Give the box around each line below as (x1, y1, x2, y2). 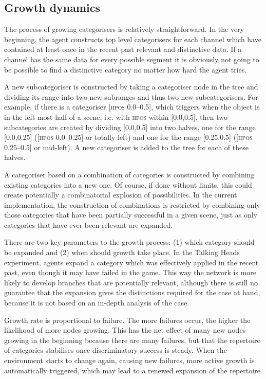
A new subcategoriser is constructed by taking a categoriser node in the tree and (4, 81, 258, 92)
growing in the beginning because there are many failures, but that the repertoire (4, 334, 260, 345)
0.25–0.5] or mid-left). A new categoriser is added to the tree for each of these (4, 141, 249, 152)
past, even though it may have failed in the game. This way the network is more (4, 267, 257, 278)
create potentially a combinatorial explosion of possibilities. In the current (4, 189, 237, 200)
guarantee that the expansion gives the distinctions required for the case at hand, (4, 287, 260, 298)
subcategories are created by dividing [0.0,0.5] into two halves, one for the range (4, 121, 256, 132)
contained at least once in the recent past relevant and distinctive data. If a (4, 44, 242, 55)
